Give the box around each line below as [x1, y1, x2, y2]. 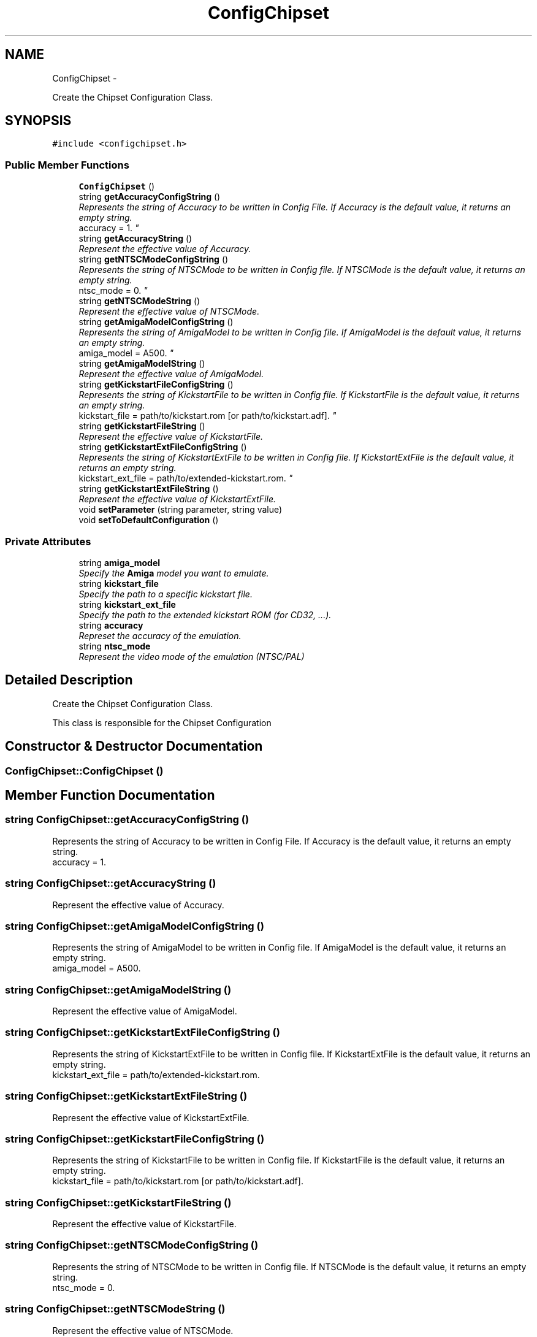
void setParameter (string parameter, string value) [78, 504, 283, 515]
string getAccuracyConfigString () [78, 191, 221, 202]
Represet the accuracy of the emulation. [78, 630, 242, 641]
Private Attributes [5, 535, 91, 548]
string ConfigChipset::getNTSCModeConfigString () [5, 1239, 259, 1252]
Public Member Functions [5, 158, 129, 171]
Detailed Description [5, 672, 133, 688]
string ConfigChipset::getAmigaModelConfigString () [5, 919, 264, 932]
